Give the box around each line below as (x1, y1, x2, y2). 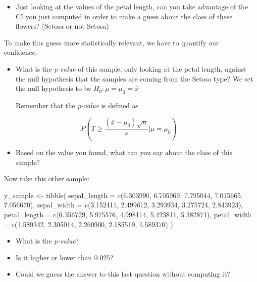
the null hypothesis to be (15, 83, 92, 93)
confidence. (4, 47, 37, 57)
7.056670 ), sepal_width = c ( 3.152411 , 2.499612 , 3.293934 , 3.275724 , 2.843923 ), (4, 200, 243, 210)
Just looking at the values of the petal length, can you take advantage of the (15, 1, 248, 11)
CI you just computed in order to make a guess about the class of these (15, 11, 233, 21)
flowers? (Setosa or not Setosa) (15, 21, 109, 31)
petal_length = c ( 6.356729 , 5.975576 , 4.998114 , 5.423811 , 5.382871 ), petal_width (4, 209, 252, 219)
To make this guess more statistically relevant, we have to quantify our (4, 37, 219, 47)
